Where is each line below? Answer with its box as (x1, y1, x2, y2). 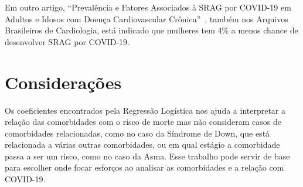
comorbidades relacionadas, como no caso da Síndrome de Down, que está (5, 127, 270, 139)
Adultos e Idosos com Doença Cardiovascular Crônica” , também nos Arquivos (5, 12, 288, 25)
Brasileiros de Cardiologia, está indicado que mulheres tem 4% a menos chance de (5, 24, 298, 36)
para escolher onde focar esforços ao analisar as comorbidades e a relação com (5, 161, 284, 174)
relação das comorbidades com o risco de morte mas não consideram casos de (5, 115, 281, 128)
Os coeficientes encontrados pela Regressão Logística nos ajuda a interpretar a (5, 104, 286, 116)
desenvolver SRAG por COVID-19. (5, 35, 130, 47)
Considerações (5, 70, 122, 94)
